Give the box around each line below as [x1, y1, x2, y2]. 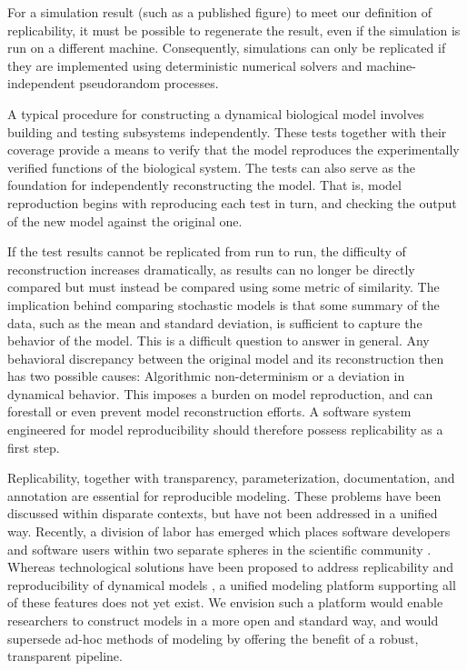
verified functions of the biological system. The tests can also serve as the [7, 157, 416, 176]
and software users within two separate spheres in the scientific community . [7, 539, 432, 558]
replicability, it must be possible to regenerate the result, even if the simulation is [7, 20, 461, 39]
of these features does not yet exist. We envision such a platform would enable [7, 593, 443, 612]
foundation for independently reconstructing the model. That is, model [7, 175, 402, 195]
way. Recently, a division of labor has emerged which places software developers [7, 522, 451, 541]
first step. [7, 437, 60, 456]
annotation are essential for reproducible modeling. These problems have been [7, 486, 442, 505]
